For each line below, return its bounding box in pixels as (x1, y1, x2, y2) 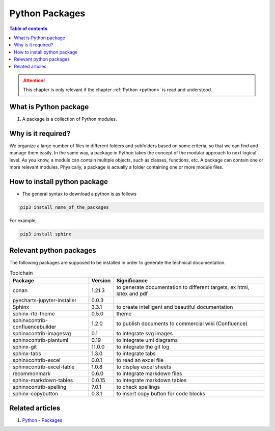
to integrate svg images (116, 330, 173, 337)
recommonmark (12, 370, 51, 377)
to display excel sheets (116, 363, 172, 370)
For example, (9, 218, 37, 224)
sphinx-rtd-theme (12, 310, 56, 317)
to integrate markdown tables (116, 377, 187, 384)
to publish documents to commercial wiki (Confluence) (116, 320, 248, 327)
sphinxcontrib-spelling (12, 384, 67, 391)
